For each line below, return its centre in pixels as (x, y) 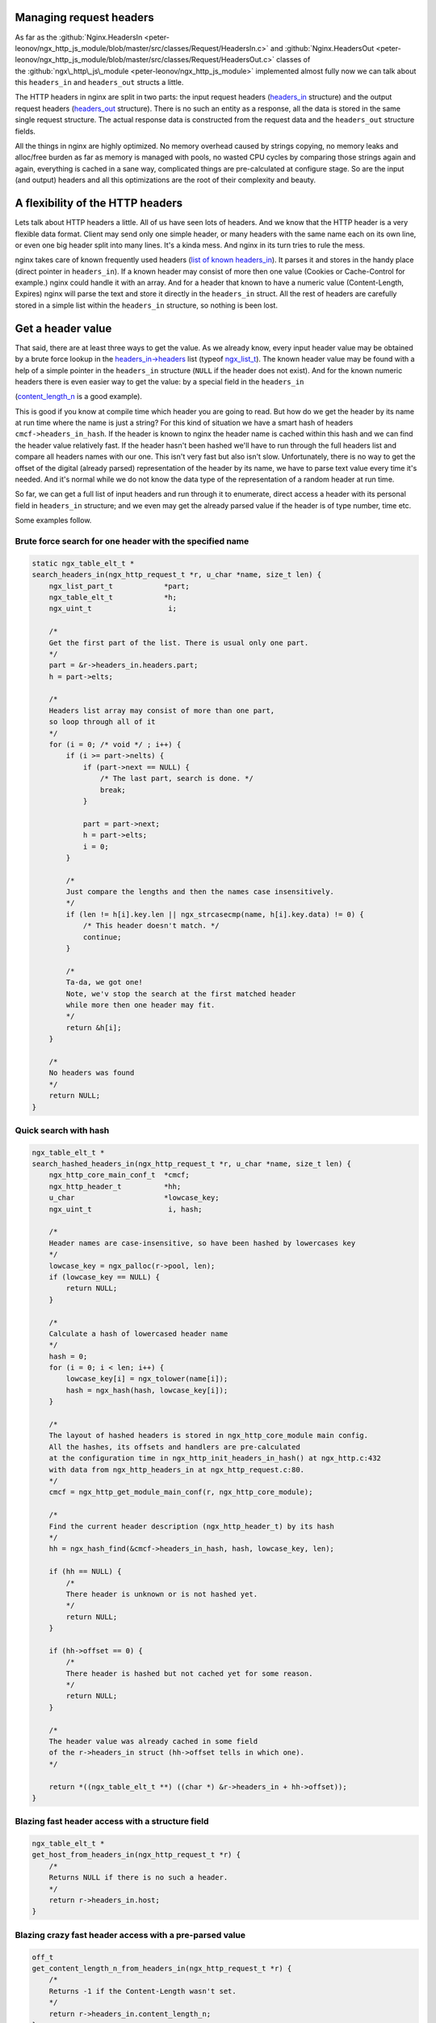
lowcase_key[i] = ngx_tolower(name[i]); (147, 1379)
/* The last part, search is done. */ (176, 778)
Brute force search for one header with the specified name (132, 541)
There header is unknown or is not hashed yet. (162, 1594)
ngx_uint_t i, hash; (126, 1209)
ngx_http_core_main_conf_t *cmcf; (119, 1175)
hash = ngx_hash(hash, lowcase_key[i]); (147, 1390)
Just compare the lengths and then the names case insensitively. (200, 892)
